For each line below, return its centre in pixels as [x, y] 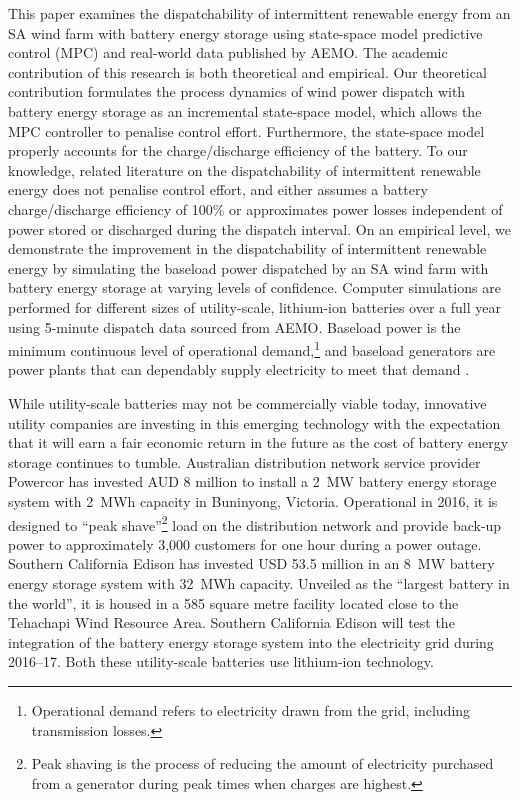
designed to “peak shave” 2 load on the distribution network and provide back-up [255, 523]
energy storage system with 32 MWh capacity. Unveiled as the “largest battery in [259, 582]
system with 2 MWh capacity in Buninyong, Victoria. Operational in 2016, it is [253, 500]
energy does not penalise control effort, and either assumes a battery [218, 189]
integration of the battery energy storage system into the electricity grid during [251, 641]
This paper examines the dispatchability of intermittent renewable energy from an [259, 13]
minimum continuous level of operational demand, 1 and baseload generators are [252, 348]
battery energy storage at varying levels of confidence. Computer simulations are [254, 287]
